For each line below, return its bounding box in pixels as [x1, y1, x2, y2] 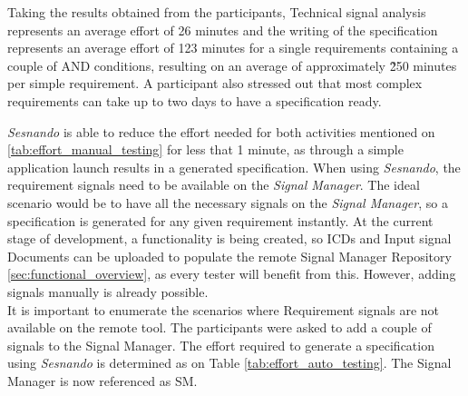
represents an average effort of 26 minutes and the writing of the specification [7, 20, 438, 39]
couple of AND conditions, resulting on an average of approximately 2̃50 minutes [7, 55, 457, 74]
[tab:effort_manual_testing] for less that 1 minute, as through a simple [7, 140, 404, 159]
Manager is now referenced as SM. [7, 371, 198, 390]
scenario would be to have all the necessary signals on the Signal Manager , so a [7, 193, 448, 212]
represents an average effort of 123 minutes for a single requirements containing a [7, 38, 459, 57]
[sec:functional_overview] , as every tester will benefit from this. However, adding [7, 264, 456, 283]
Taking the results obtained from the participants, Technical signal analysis [7, 3, 426, 21]
